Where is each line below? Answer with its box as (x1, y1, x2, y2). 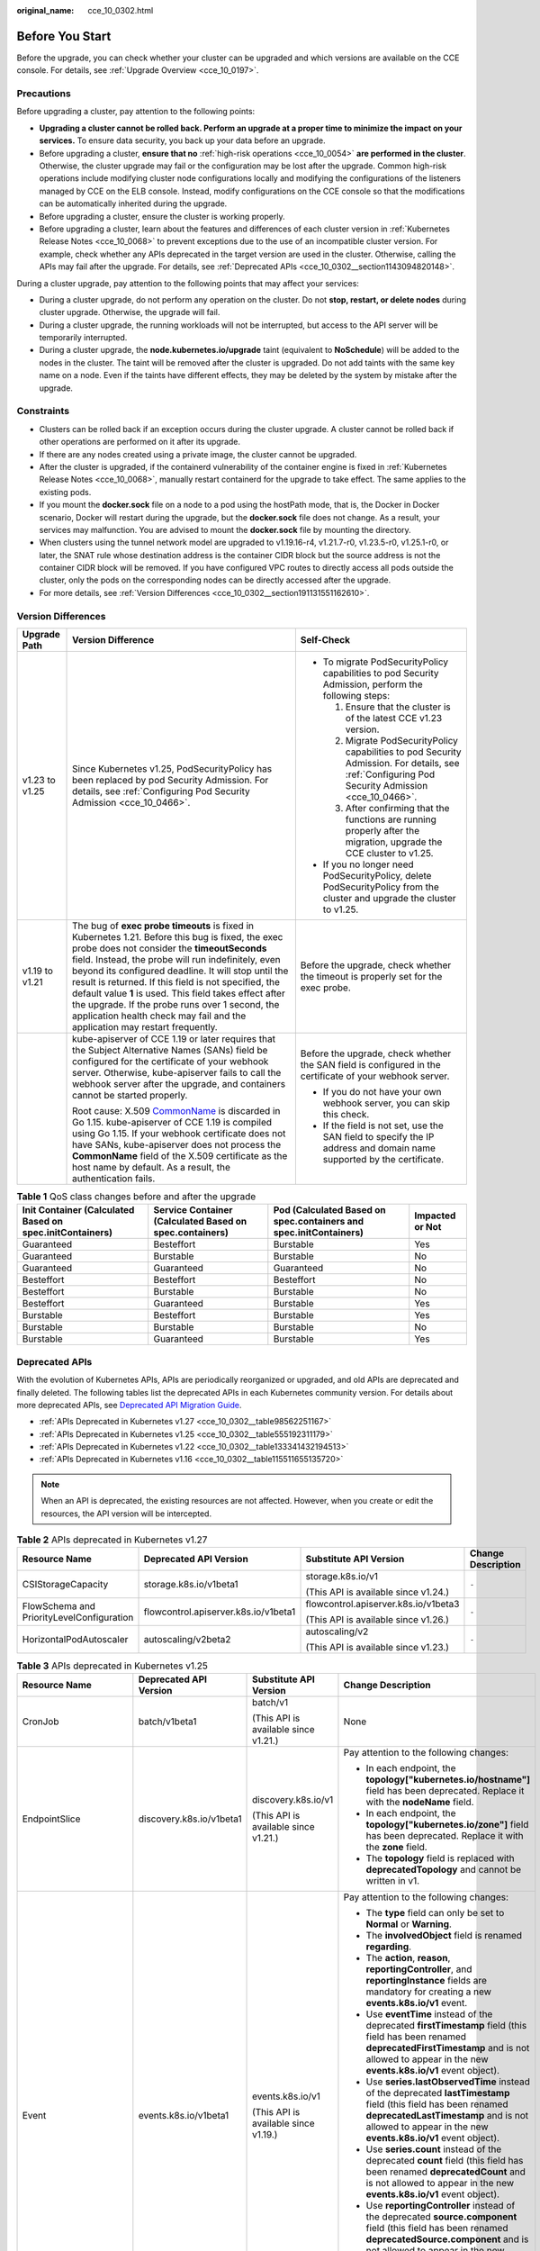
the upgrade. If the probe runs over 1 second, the (72, 999, 280, 1010)
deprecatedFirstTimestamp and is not (365, 2041, 530, 2054)
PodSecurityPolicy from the (322, 881, 440, 893)
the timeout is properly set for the (300, 971, 443, 982)
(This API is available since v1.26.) (305, 1614, 450, 1626)
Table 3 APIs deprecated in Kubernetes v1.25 (16, 1659, 209, 1672)
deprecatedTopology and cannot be (365, 1863, 522, 1876)
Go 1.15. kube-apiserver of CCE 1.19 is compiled (72, 1116, 273, 1128)
